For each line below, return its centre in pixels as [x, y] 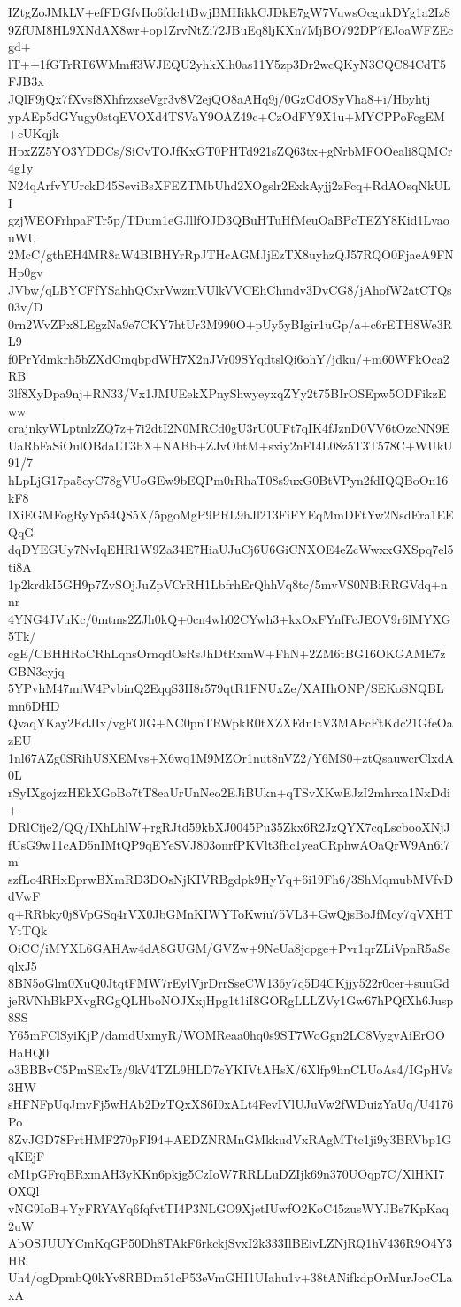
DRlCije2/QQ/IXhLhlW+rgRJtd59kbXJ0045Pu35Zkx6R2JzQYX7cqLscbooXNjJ [229, 826]
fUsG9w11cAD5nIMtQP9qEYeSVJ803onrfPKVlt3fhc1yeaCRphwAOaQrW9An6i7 [229, 844]
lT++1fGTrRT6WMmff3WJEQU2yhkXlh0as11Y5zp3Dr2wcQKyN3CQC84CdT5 [227, 63]
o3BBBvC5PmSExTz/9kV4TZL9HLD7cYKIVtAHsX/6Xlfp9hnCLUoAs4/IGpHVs [230, 1069]
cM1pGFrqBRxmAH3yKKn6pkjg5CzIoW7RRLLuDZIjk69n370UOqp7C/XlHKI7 [227, 1173]
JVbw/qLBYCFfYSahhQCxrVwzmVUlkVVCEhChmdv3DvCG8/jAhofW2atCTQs [230, 289]
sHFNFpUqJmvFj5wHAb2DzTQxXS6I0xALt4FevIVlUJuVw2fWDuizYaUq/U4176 [231, 1104]
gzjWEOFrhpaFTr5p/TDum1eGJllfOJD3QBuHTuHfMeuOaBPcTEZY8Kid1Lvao [229, 220]
